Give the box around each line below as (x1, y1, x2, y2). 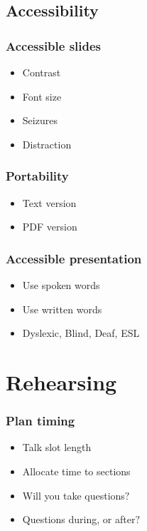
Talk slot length (22, 440, 92, 455)
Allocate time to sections (22, 463, 131, 478)
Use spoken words (22, 278, 100, 292)
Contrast (22, 65, 61, 79)
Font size (22, 88, 62, 103)
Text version (22, 195, 77, 210)
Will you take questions (22, 487, 125, 502)
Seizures (22, 113, 58, 128)
